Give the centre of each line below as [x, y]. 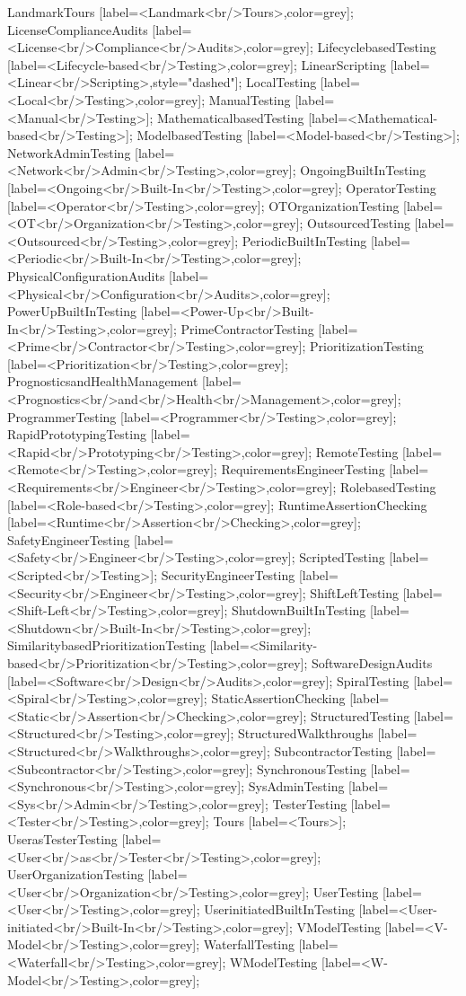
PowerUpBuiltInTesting [72, 311]
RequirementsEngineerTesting [303, 469]
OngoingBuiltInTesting [363, 170]
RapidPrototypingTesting [77, 434]
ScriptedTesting [342, 557]
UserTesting [346, 891]
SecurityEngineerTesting [228, 575]
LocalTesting [281, 82]
